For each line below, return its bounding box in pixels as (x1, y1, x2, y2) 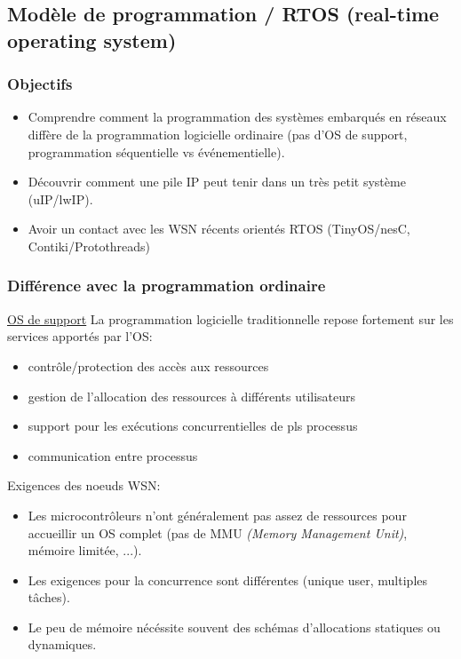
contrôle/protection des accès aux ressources (28, 356, 269, 375)
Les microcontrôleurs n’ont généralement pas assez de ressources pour (28, 505, 407, 524)
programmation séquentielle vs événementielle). (28, 142, 285, 161)
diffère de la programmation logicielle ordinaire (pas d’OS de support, (28, 124, 408, 143)
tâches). (28, 588, 70, 607)
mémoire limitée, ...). (28, 541, 142, 560)
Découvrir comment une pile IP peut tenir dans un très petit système (28, 172, 406, 191)
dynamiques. (28, 635, 97, 654)
